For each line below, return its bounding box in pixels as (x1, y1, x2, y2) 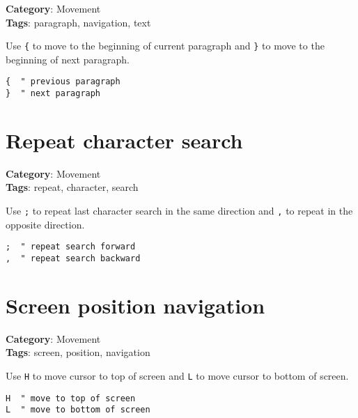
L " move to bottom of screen (6, 405, 150, 415)
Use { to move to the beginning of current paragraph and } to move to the (6, 38, 325, 53)
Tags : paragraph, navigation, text (6, 15, 151, 29)
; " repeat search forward (6, 242, 136, 252)
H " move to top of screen (6, 393, 136, 403)
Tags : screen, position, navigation (6, 345, 150, 359)
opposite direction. (6, 217, 85, 231)
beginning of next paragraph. (6, 52, 130, 66)
